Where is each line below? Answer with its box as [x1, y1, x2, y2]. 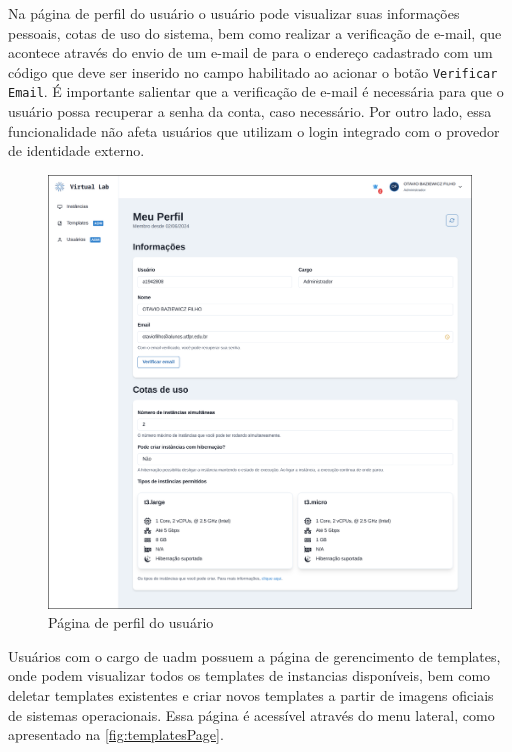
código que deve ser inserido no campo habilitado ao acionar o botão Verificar [8, 61, 498, 82]
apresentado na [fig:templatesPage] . [8, 724, 224, 745]
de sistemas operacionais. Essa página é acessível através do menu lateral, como [8, 704, 495, 725]
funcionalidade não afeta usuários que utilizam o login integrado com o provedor [8, 120, 500, 141]
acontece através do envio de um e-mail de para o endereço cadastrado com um [8, 42, 493, 63]
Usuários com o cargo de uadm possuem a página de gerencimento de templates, [8, 645, 501, 666]
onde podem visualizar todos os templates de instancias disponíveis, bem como [8, 665, 491, 686]
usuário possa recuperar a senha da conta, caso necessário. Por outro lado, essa [8, 101, 492, 122]
